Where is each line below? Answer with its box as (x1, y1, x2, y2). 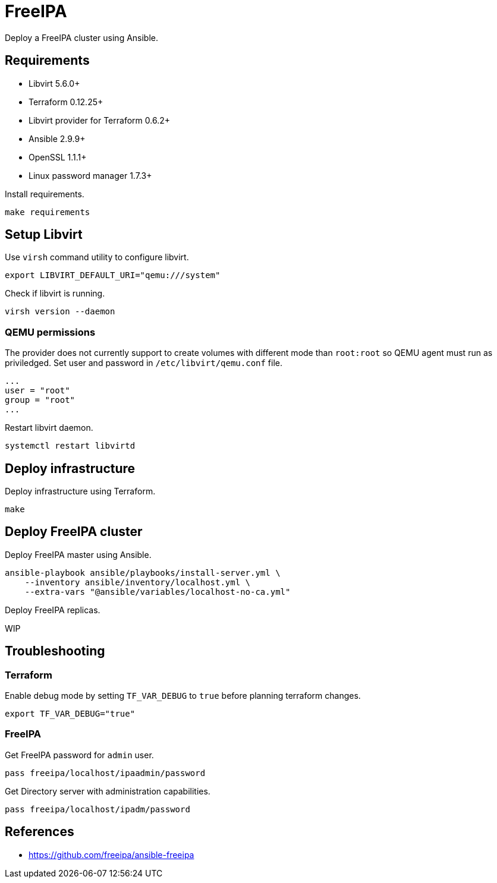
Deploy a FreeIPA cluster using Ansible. (5, 32, 159, 43)
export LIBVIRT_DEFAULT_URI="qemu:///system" (5, 270, 221, 280)
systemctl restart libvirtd (5, 441, 136, 451)
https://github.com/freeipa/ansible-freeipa (29, 849, 194, 860)
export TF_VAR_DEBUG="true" (5, 709, 136, 719)
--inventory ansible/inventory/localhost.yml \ (24, 577, 251, 587)
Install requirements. (5, 188, 84, 199)
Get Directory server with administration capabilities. (5, 786, 210, 796)
